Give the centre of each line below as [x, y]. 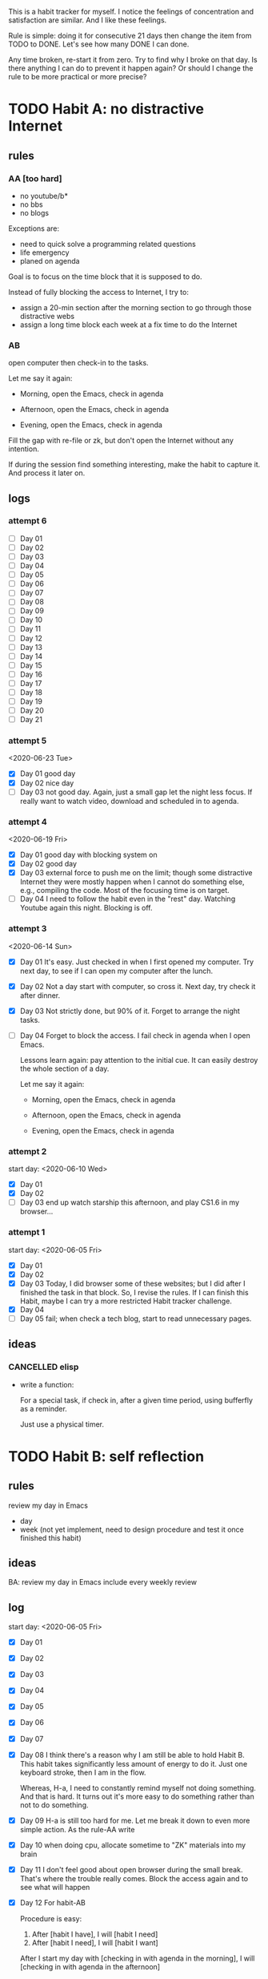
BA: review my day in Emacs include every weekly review [103, 1582]
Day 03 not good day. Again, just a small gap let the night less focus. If [136, 792]
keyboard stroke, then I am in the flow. [83, 1772]
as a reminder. [44, 1408]
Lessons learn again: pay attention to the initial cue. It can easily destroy [139, 1060]
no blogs [34, 212]
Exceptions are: [34, 228]
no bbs [31, 204]
